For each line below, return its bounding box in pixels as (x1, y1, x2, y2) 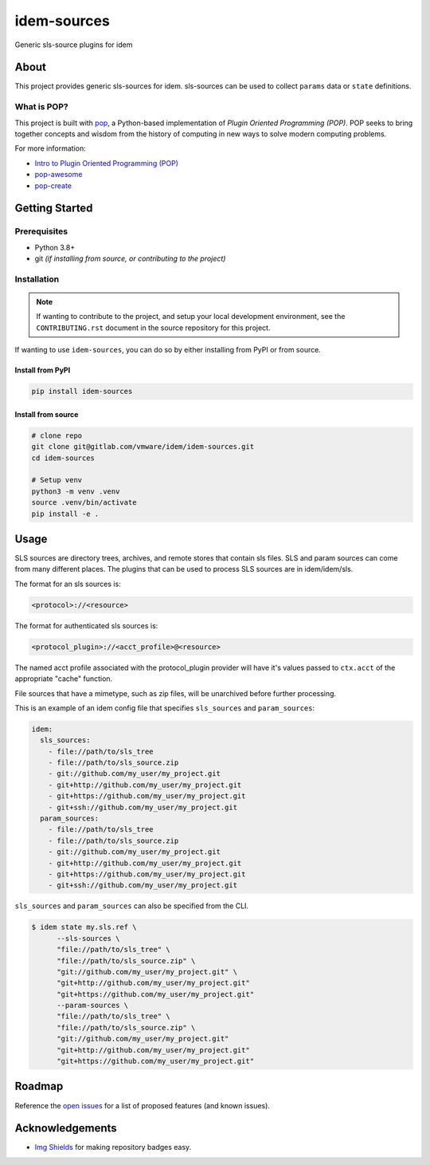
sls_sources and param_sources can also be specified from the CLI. (14, 901, 249, 911)
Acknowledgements (14, 1121, 117, 1135)
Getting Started (14, 202, 93, 215)
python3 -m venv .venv (31, 486, 120, 496)
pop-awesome (34, 170, 83, 179)
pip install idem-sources (31, 387, 133, 396)
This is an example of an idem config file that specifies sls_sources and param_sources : (14, 703, 315, 713)
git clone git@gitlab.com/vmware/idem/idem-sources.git (31, 443, 255, 451)
